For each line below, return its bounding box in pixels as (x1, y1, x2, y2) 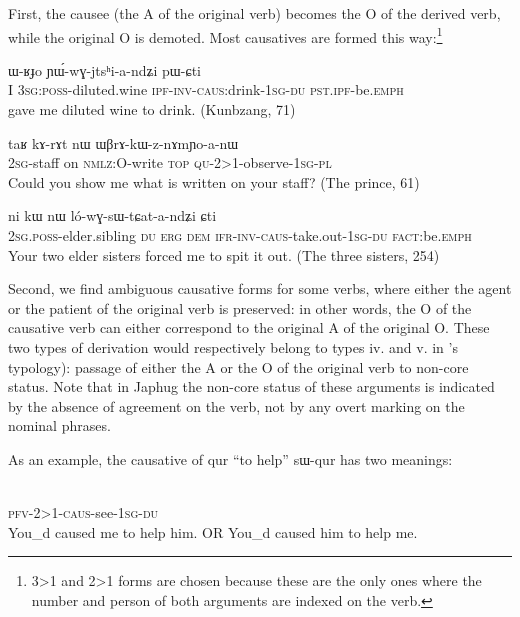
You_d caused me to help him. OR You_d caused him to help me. (8, 521, 418, 542)
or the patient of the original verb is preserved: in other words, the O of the (8, 297, 472, 318)
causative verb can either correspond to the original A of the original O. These (8, 317, 490, 338)
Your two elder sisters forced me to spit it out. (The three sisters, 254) (8, 244, 440, 265)
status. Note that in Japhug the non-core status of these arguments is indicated (8, 376, 495, 397)
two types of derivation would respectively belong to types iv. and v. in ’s (8, 336, 458, 357)
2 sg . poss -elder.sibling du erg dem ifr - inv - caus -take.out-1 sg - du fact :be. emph (8, 225, 472, 245)
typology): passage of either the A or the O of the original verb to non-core (8, 356, 469, 377)
